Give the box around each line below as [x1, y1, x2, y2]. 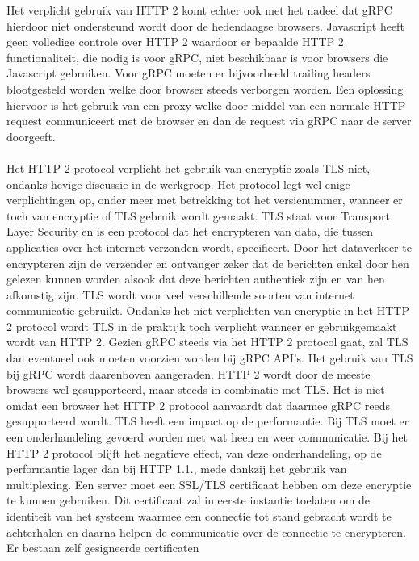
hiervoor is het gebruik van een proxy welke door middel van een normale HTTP [6, 96, 406, 113]
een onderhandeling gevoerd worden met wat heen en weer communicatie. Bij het [6, 429, 408, 446]
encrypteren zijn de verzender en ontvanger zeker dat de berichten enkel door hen [6, 254, 409, 271]
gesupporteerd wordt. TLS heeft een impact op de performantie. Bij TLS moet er [6, 412, 409, 429]
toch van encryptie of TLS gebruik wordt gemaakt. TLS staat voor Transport [6, 207, 390, 224]
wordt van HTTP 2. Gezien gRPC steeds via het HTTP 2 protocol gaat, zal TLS [6, 333, 409, 350]
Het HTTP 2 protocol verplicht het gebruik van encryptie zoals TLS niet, [6, 159, 371, 176]
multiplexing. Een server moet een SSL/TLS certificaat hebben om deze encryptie [6, 475, 412, 492]
